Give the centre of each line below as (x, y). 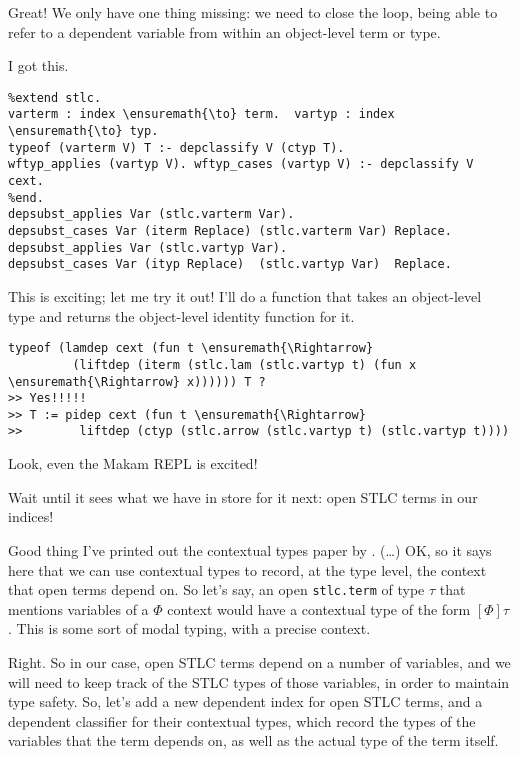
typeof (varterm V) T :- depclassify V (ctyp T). (176, 147)
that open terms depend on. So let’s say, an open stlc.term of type (216, 589)
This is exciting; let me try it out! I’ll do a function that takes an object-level (245, 296)
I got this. (38, 65)
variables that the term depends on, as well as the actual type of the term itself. (253, 740)
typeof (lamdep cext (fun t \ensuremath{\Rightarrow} (191, 348)
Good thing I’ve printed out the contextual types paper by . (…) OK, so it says (250, 549)
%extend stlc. (55, 97)
